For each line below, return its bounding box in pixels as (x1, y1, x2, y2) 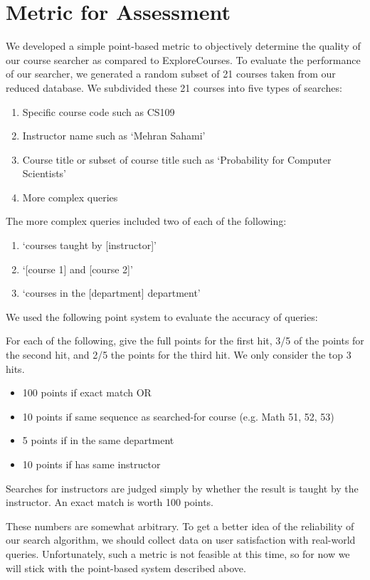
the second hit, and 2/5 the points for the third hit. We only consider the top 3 (6, 347, 351, 362)
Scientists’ (22, 166, 67, 181)
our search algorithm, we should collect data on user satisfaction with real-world (6, 532, 356, 547)
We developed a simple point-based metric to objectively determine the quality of (6, 38, 361, 53)
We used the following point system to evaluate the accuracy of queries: (6, 309, 318, 324)
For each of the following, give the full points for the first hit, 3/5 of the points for (6, 333, 364, 348)
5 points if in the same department (22, 433, 174, 448)
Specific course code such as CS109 (22, 104, 175, 119)
